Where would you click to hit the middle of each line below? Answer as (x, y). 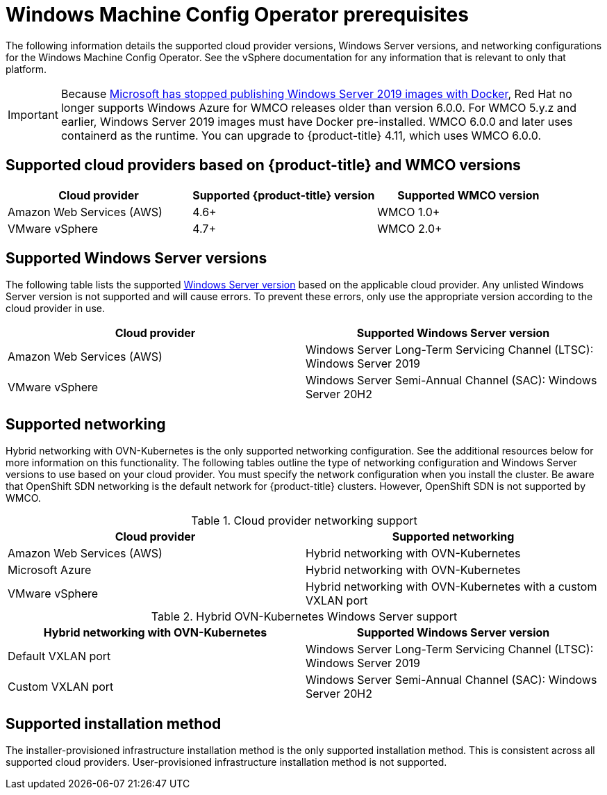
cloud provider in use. (55, 309)
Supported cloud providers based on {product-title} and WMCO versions (263, 165)
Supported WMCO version (468, 195)
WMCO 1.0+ (409, 212)
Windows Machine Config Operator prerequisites (237, 15)
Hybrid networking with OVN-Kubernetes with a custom (451, 587)
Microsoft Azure (50, 570)
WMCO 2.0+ (410, 228)
